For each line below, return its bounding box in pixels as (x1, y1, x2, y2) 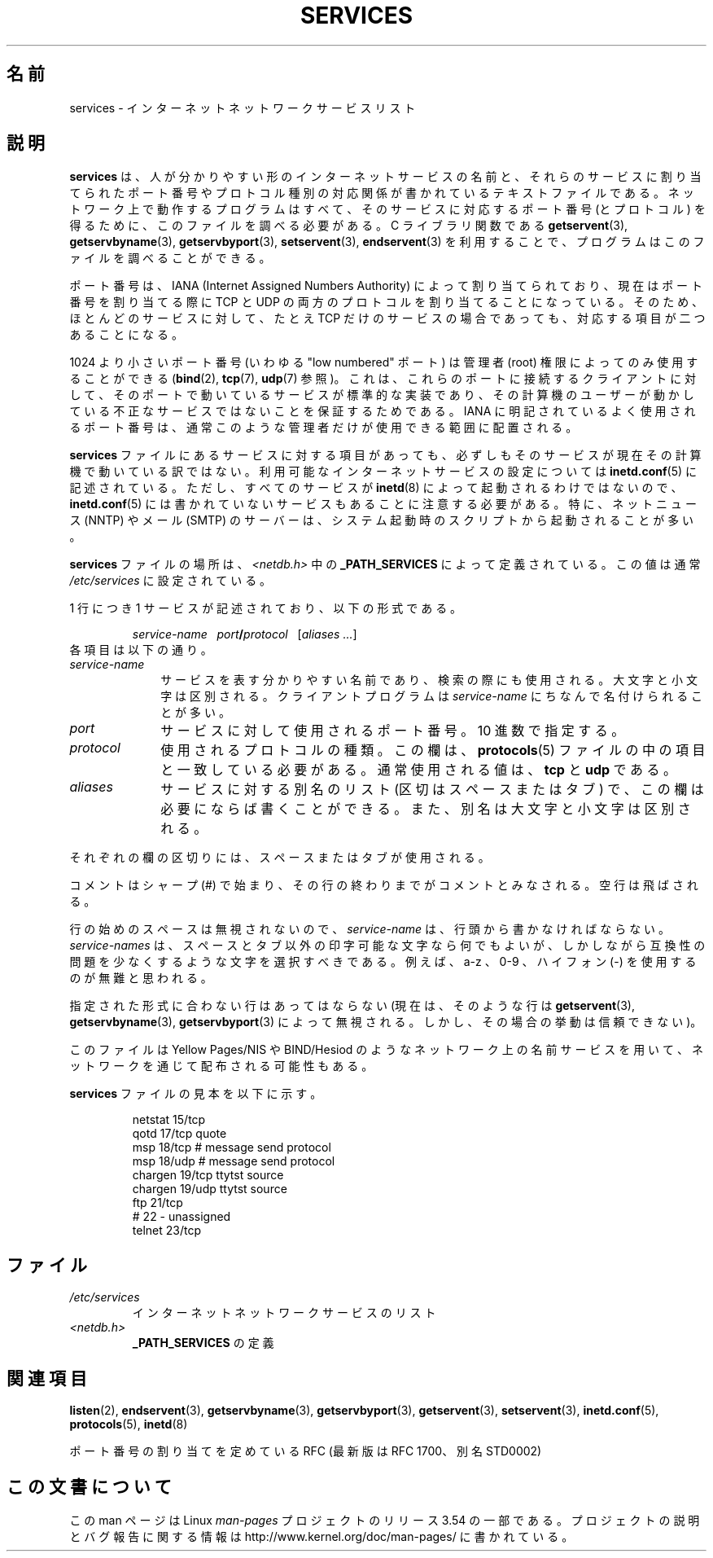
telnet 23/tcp (132, 1223, 201, 1238)
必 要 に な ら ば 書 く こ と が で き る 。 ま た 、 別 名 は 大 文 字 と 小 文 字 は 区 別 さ (160, 801, 691, 818)
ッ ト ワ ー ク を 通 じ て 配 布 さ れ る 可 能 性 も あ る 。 (69, 1059, 374, 1073)
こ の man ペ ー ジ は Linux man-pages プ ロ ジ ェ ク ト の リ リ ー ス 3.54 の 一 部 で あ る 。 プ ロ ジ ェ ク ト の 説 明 (69, 1512, 700, 1527)
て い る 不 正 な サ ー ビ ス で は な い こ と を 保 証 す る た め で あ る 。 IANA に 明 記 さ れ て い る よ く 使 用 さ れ (69, 404, 696, 419)
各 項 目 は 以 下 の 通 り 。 (69, 643, 212, 657)
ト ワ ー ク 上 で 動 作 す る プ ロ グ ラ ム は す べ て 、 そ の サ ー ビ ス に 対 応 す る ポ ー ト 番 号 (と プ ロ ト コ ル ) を (69, 202, 706, 217)
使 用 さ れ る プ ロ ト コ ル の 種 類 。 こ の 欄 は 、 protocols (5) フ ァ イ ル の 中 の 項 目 (160, 742, 706, 759)
